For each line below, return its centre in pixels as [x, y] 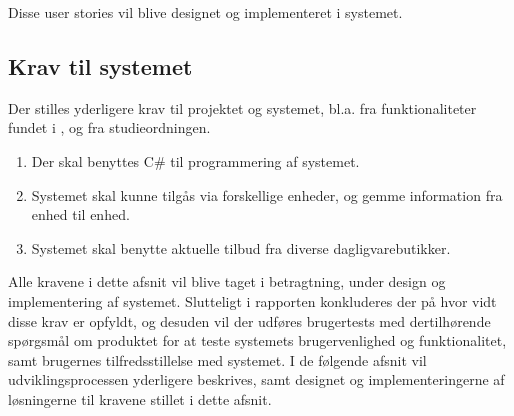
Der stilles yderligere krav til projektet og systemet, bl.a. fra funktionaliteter [242, 107]
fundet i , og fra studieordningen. [109, 127]
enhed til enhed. [80, 214]
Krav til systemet [100, 65]
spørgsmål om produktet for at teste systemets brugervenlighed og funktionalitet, [257, 340]
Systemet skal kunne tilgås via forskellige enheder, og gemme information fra [267, 194]
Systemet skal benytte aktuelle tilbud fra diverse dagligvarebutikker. [241, 247]
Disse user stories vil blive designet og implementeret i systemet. [205, 12]
